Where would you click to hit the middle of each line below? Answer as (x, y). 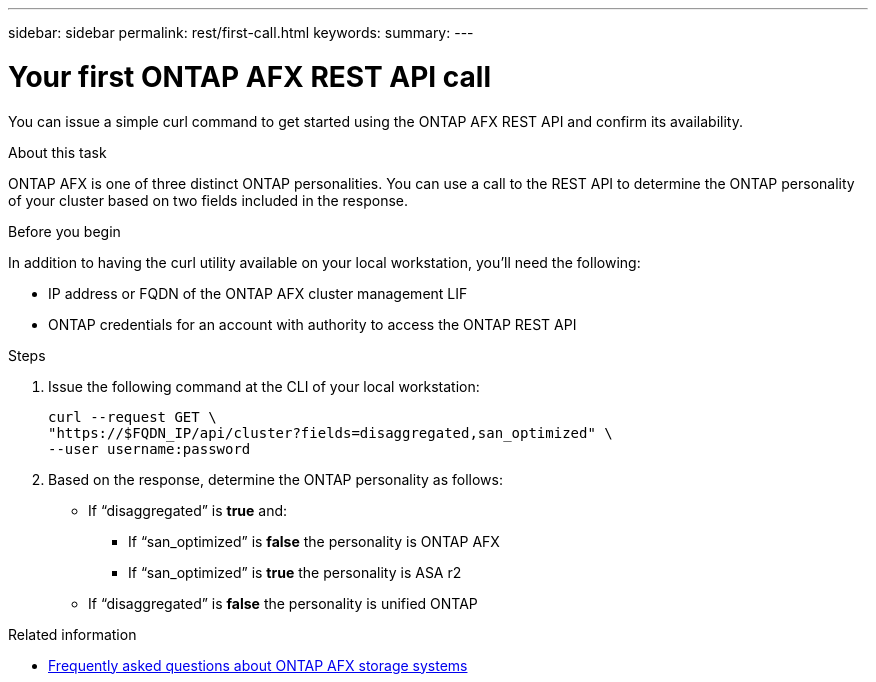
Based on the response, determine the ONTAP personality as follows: (275, 479)
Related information (72, 634)
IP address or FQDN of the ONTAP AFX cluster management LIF (258, 293)
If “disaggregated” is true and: (188, 510)
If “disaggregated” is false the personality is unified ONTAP (283, 603)
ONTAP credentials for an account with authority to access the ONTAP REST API (312, 324)
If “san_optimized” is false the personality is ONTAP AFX (314, 541)
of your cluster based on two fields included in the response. (208, 200)
